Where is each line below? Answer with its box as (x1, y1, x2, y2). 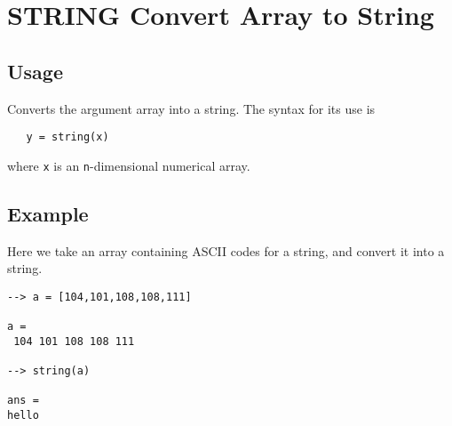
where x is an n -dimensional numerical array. (7, 156, 250, 174)
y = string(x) (26, 131, 109, 144)
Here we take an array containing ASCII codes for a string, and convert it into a (7, 241, 445, 260)
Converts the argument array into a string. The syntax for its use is (7, 99, 376, 117)
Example (7, 199, 89, 227)
